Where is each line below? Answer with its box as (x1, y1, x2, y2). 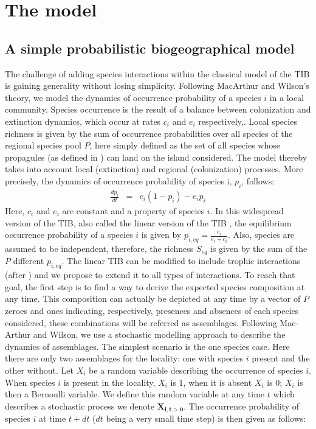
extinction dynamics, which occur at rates (5, 114, 161, 127)
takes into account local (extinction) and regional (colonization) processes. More (5, 162, 303, 175)
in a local (269, 91, 304, 103)
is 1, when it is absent (170, 375, 252, 388)
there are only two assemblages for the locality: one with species (5, 352, 244, 364)
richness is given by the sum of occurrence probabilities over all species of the (5, 127, 293, 139)
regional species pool (5, 139, 81, 152)
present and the (252, 352, 310, 364)
